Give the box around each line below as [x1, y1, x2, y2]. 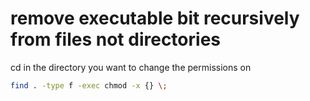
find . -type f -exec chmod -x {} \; [10, 80, 168, 91]
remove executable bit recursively [10, 7, 300, 30]
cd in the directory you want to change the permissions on [10, 61, 252, 73]
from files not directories [10, 28, 221, 51]
